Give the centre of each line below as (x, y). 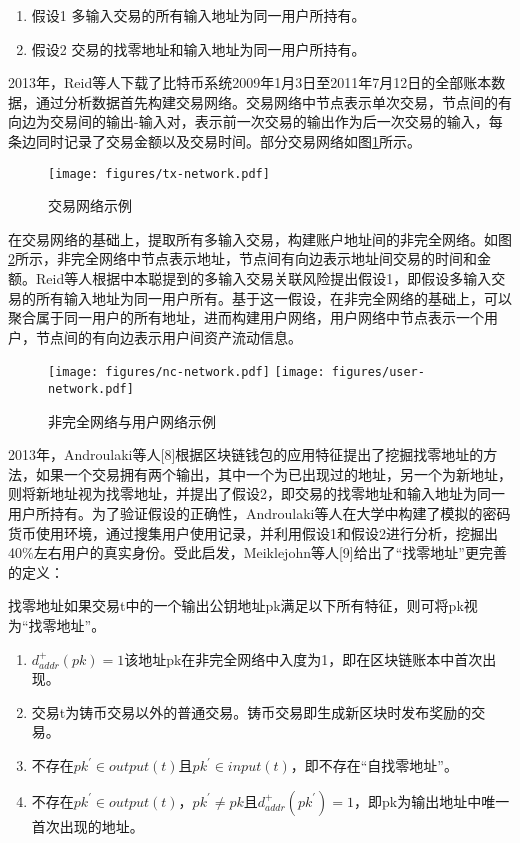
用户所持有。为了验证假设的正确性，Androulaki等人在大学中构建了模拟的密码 (259, 513)
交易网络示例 (90, 205)
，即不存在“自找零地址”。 (374, 765)
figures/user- (378, 372)
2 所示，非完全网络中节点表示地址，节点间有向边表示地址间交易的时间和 (242, 258)
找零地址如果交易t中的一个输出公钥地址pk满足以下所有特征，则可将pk (236, 605)
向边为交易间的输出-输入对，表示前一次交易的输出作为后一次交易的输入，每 (255, 121)
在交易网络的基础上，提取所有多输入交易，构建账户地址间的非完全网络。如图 (260, 238)
